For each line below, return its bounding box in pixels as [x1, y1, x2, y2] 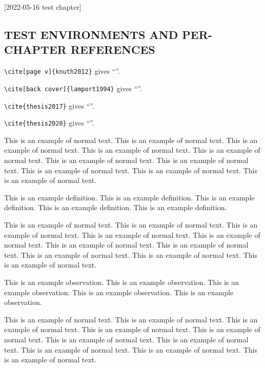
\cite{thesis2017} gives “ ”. [4, 100, 94, 111]
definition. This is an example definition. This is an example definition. [4, 202, 227, 213]
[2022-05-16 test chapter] [4, 2, 81, 12]
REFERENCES [70, 42, 155, 57]
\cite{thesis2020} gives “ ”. [4, 117, 94, 128]
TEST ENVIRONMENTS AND [4, 26, 178, 42]
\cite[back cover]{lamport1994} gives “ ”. [4, 83, 142, 93]
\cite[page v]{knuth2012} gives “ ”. [4, 66, 120, 76]
